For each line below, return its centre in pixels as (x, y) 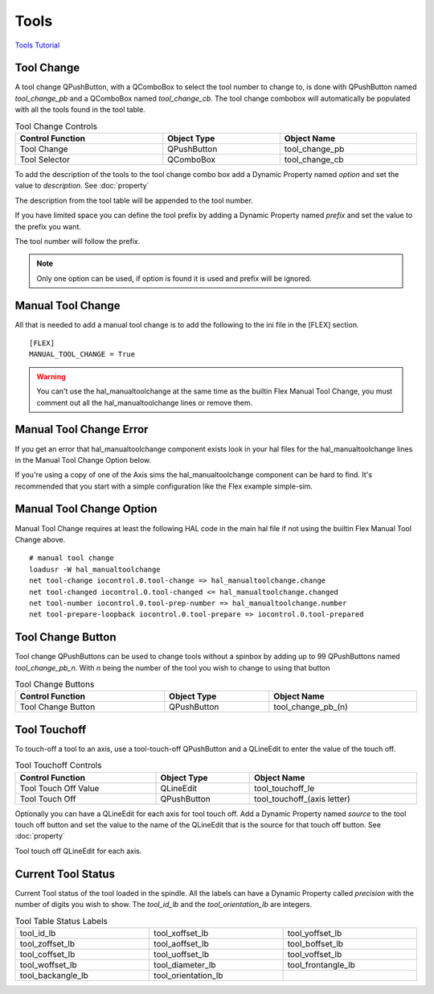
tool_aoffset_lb (181, 943)
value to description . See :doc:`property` (82, 186)
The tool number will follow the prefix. (78, 241)
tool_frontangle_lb (321, 964)
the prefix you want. (48, 226)
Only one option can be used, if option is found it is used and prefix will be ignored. (174, 278)
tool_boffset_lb (315, 943)
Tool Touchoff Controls (58, 765)
